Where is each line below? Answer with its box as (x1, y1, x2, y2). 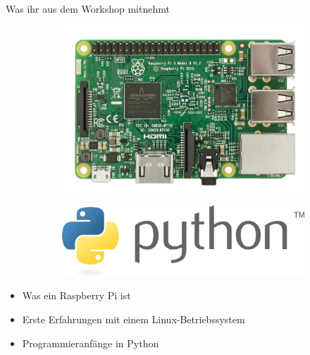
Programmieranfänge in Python (22, 335, 159, 350)
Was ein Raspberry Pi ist (22, 288, 131, 303)
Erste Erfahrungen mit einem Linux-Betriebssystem (22, 312, 245, 327)
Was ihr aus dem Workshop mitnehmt (6, 1, 170, 16)
